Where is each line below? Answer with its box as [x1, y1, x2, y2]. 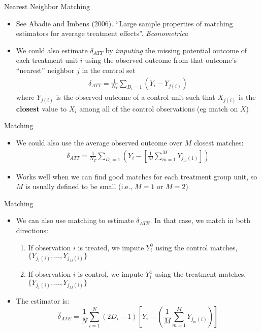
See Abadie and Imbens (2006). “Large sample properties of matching [16, 18, 233, 28]
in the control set [82, 64, 136, 75]
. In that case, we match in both [150, 215, 250, 226]
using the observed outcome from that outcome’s [85, 55, 237, 65]
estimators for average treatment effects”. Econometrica [16, 28, 188, 39]
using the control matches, [155, 242, 238, 252]
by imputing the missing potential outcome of [105, 45, 247, 55]
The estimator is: [16, 296, 70, 306]
